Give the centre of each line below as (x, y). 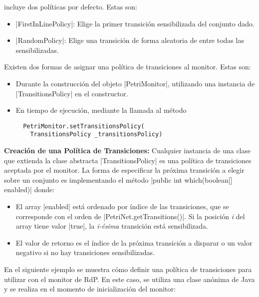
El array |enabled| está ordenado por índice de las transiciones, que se (122, 206)
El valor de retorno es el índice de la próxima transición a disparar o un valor (134, 242)
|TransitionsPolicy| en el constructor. (72, 93)
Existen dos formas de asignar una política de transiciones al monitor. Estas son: (128, 67)
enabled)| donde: (29, 189)
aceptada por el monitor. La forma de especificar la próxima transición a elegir (124, 170)
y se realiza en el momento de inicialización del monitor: (90, 289)
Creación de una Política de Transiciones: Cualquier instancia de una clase (128, 150)
